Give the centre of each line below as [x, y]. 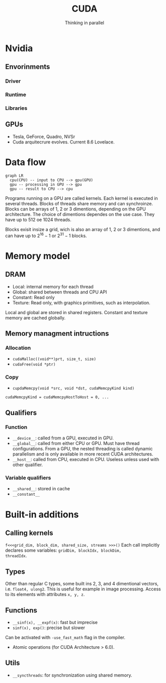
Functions [21, 610]
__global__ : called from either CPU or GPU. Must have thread [76, 443]
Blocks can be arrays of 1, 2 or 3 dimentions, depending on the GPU [75, 209]
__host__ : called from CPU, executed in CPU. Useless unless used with [86, 460]
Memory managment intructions [57, 333]
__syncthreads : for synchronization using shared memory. [72, 675]
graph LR [14, 176]
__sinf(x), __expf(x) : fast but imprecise [55, 623]
